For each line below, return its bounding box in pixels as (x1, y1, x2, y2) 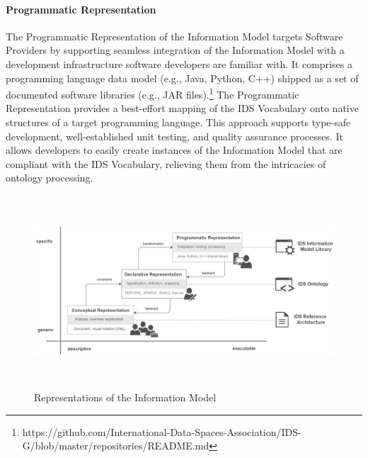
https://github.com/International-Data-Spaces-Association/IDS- (22, 424, 301, 439)
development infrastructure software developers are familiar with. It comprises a (6, 56, 352, 71)
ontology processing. (6, 170, 93, 185)
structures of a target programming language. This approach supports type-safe (6, 115, 351, 130)
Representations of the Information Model (34, 390, 217, 405)
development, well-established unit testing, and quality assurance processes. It (6, 128, 344, 143)
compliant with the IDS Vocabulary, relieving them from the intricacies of (6, 156, 326, 171)
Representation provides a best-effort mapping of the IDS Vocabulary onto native (6, 101, 359, 116)
